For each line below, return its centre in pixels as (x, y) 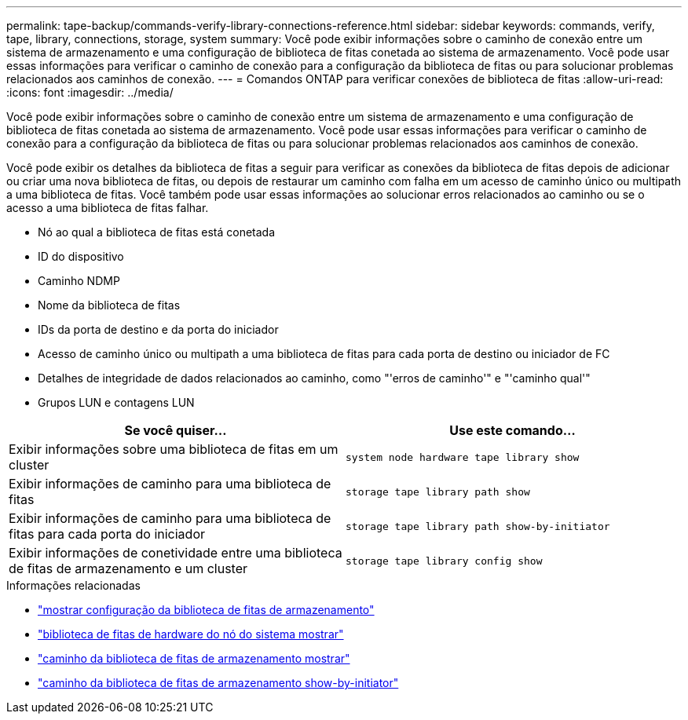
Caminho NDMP (79, 281)
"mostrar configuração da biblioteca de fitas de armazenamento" (206, 610)
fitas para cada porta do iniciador (107, 534)
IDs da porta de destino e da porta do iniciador (158, 329)
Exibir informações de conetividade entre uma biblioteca (176, 553)
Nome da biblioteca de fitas (109, 305)
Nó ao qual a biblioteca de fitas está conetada (157, 232)
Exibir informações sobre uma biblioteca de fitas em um (174, 449)
